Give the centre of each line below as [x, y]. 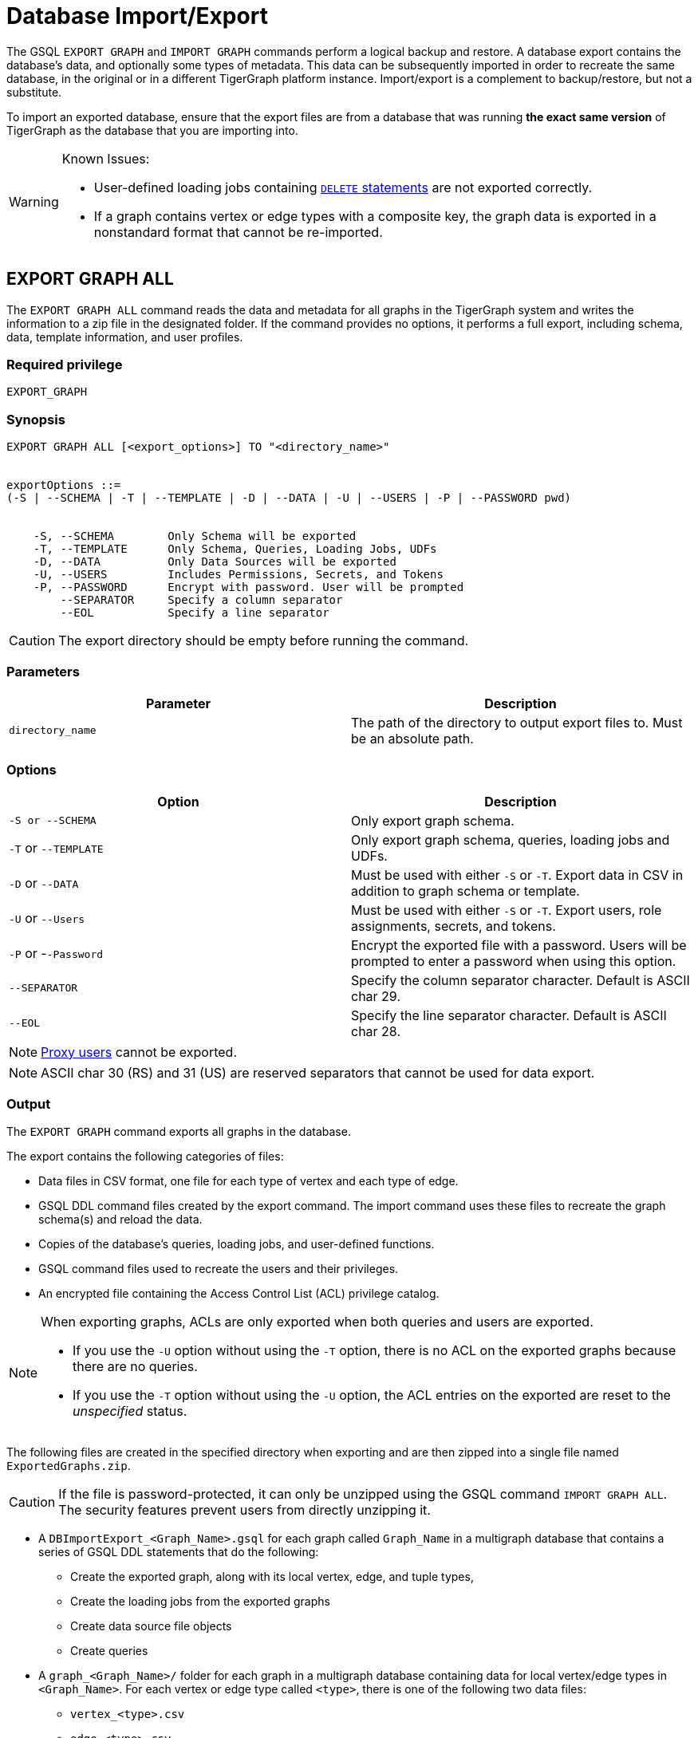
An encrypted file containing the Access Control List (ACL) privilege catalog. [239, 1294]
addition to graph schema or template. [465, 891]
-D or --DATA [44, 883]
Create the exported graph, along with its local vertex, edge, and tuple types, [272, 1577]
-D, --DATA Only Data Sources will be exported [215, 562]
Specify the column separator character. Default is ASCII [521, 980]
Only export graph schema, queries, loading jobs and [511, 839]
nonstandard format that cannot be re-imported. [238, 232]
